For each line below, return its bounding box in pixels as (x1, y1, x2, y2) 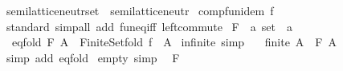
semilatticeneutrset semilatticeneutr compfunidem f (6, 2, 274, 18)
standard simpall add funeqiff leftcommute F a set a (6, 18, 292, 34)
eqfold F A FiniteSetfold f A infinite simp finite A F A (11, 34, 337, 50)
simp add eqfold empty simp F (6, 49, 180, 65)
